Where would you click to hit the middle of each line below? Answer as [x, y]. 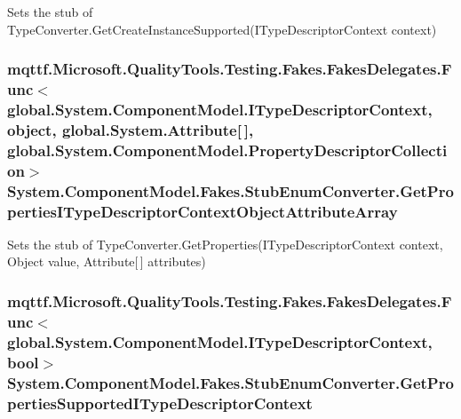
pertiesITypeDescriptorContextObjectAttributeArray [203, 211]
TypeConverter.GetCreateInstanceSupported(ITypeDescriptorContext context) [222, 29]
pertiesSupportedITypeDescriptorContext [160, 403]
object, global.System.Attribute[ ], [131, 129]
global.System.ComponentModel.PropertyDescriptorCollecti [227, 150]
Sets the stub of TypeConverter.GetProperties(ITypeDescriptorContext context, [225, 244]
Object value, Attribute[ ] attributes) [107, 261]
